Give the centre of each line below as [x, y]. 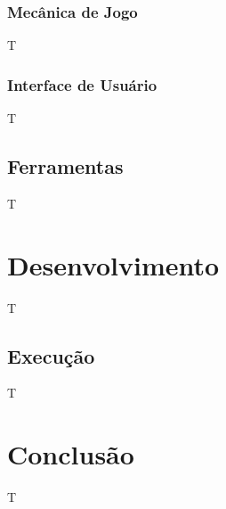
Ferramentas [65, 166]
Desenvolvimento [113, 264]
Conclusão [71, 454]
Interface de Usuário [82, 84]
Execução [51, 355]
